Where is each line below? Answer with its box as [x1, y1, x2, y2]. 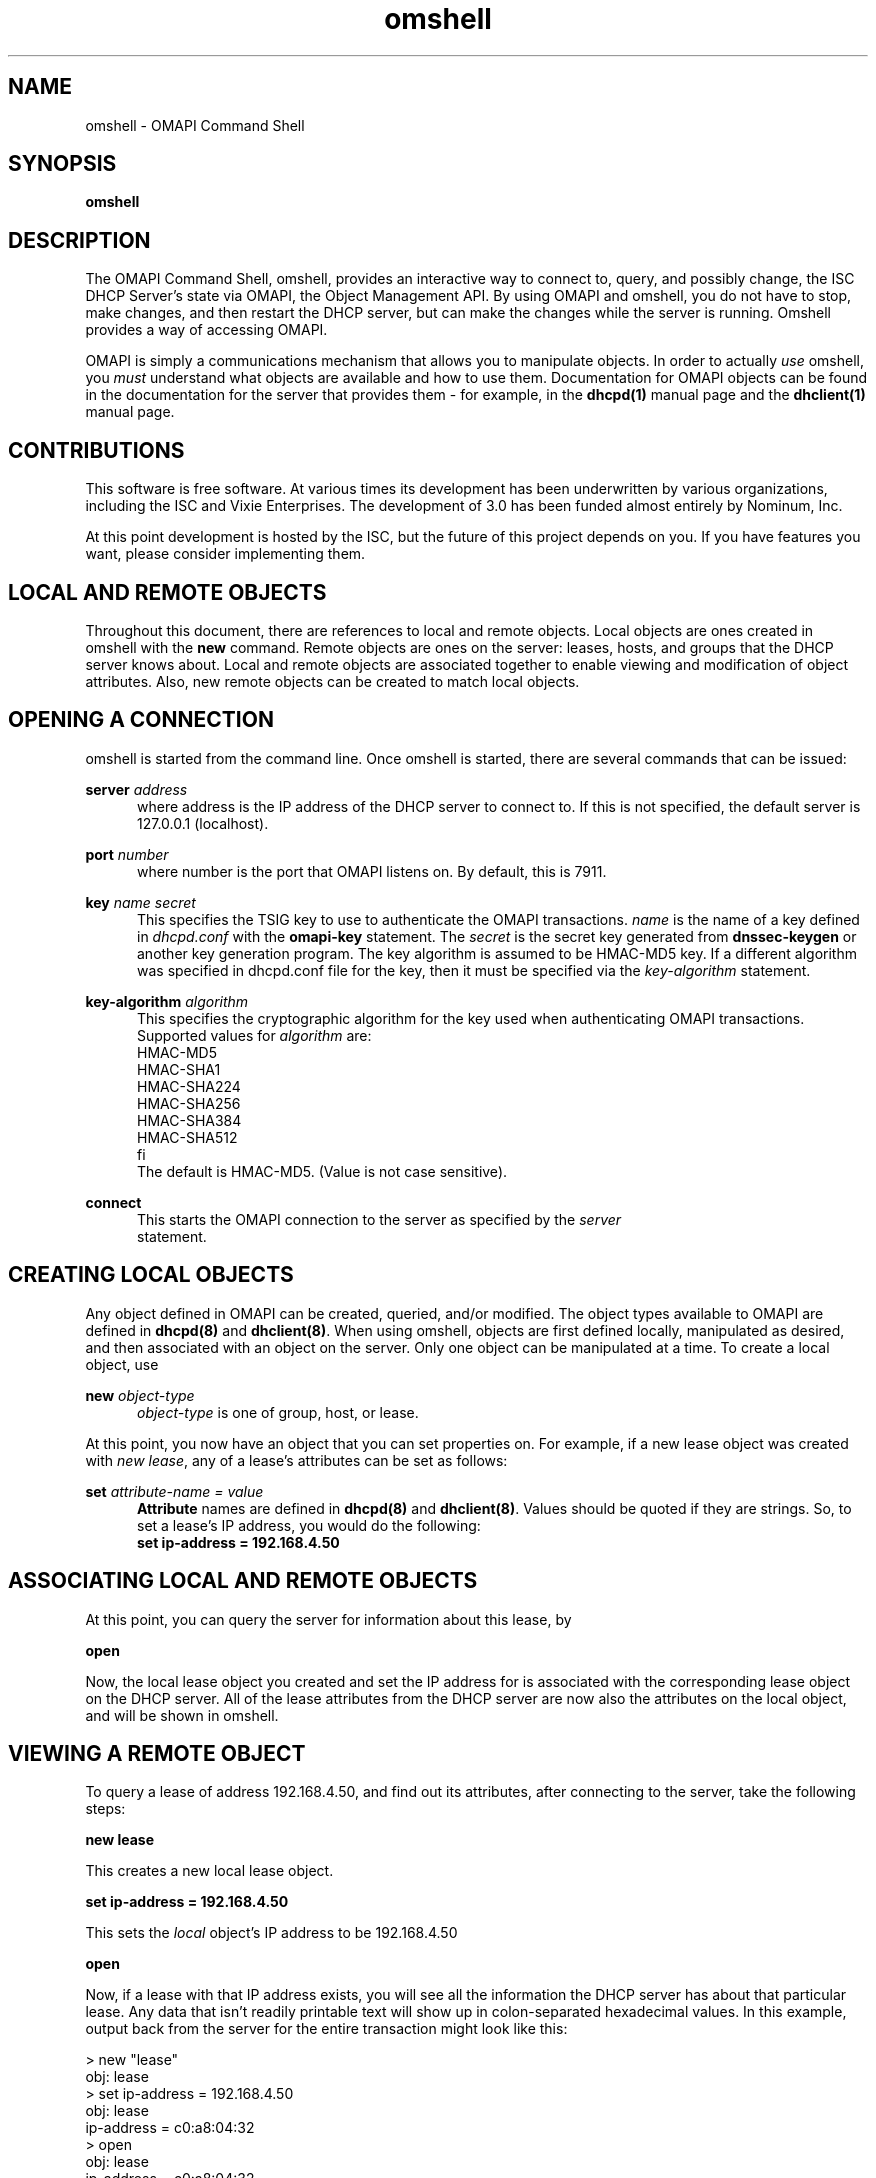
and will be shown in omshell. [85, 1706, 279, 1724]
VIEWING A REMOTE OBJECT [8, 1740, 306, 1766]
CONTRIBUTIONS [8, 437, 185, 463]
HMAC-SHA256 [137, 1094, 241, 1112]
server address [85, 780, 188, 798]
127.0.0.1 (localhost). [137, 814, 269, 832]
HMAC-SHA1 [137, 1060, 221, 1078]
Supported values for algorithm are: [137, 1026, 372, 1044]
